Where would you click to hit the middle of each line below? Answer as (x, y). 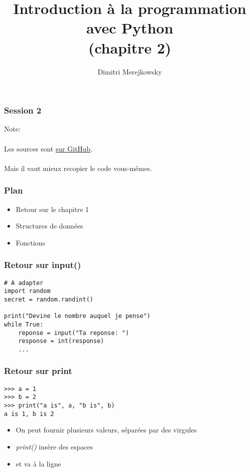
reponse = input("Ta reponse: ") (74, 333)
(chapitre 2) (130, 47)
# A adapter (24, 283)
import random (27, 291)
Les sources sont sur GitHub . (48, 148)
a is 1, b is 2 (29, 414)
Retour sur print (38, 371)
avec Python (130, 28)
